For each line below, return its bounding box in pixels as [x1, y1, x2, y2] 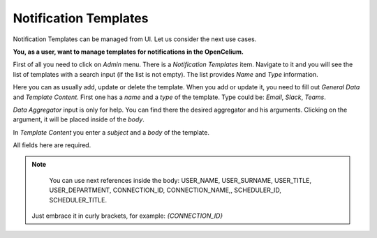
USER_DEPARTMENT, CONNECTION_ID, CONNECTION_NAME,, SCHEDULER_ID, [49, 186, 282, 195]
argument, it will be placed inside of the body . [13, 115, 145, 124]
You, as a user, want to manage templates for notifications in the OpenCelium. [13, 47, 244, 56]
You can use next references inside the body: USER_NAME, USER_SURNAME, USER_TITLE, [49, 176, 312, 184]
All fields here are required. [13, 141, 91, 149]
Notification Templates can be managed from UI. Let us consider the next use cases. [13, 35, 257, 43]
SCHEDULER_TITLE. [49, 195, 108, 204]
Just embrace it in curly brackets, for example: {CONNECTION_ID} [31, 211, 223, 220]
